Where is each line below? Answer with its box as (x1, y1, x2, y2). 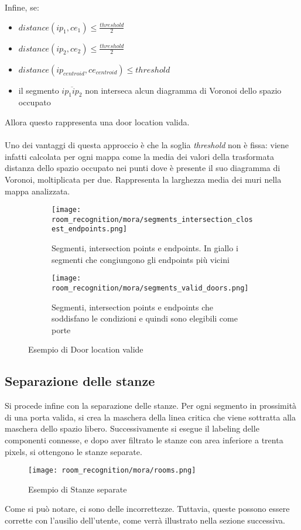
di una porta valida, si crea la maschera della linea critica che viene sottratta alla (5, 411, 296, 423)
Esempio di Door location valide (28, 343, 143, 355)
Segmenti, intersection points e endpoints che (52, 300, 213, 313)
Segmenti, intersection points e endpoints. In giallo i (52, 242, 238, 254)
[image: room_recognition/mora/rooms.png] (28, 466, 196, 475)
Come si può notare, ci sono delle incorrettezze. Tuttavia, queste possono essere (5, 502, 290, 515)
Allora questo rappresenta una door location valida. (5, 115, 190, 128)
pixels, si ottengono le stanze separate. (5, 445, 142, 457)
